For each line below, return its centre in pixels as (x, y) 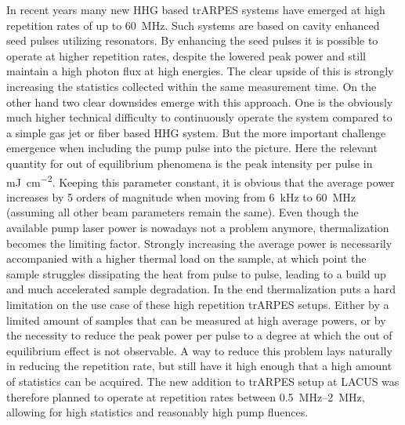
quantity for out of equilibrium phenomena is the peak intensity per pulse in (190, 163)
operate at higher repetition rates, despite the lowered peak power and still (186, 55)
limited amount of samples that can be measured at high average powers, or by (196, 320)
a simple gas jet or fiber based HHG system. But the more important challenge (196, 132)
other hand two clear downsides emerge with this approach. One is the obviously (200, 102)
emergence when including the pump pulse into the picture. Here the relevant (192, 148)
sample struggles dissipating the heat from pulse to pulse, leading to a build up (196, 273)
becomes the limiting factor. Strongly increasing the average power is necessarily (199, 243)
